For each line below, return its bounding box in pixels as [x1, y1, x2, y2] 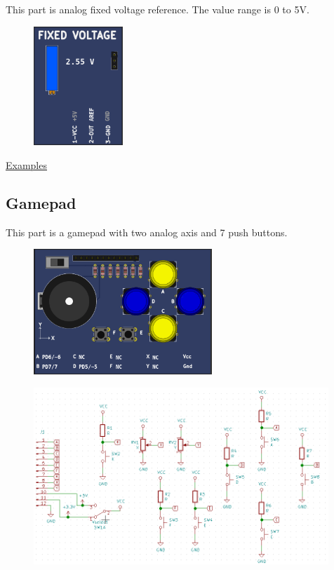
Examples [6, 157, 47, 172]
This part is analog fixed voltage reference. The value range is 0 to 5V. [6, 2, 309, 16]
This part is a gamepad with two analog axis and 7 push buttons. [6, 224, 288, 239]
